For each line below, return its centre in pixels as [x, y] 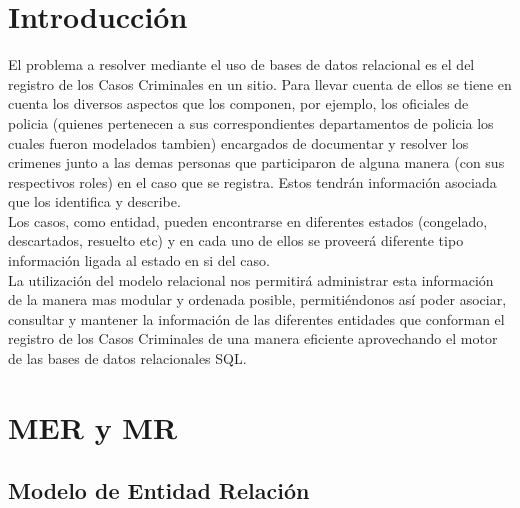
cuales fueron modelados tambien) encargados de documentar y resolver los [238, 142]
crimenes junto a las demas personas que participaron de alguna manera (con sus [256, 162]
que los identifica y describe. [94, 201]
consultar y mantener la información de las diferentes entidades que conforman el [256, 318]
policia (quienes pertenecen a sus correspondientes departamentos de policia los [251, 122]
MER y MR [93, 426]
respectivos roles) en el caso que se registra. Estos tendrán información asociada [252, 181]
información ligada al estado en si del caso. [139, 260]
